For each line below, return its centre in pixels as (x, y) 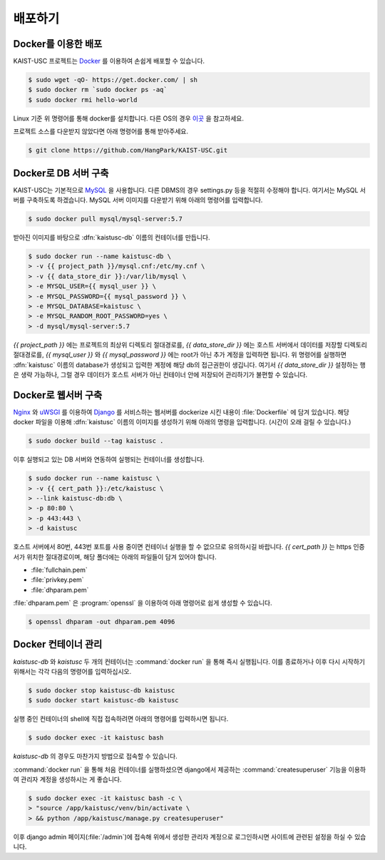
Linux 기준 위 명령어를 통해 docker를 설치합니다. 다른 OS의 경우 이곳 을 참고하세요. (128, 118)
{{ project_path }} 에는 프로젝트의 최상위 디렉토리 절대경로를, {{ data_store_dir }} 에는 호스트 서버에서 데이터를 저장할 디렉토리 (190, 344)
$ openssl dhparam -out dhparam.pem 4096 (102, 622)
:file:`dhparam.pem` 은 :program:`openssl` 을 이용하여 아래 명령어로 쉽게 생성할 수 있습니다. (143, 603)
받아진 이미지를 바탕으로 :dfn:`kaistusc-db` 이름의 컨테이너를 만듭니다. (112, 237)
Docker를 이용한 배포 (58, 44)
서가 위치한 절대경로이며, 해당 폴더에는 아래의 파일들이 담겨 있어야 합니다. (115, 557)
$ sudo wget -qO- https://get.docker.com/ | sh (113, 80)
